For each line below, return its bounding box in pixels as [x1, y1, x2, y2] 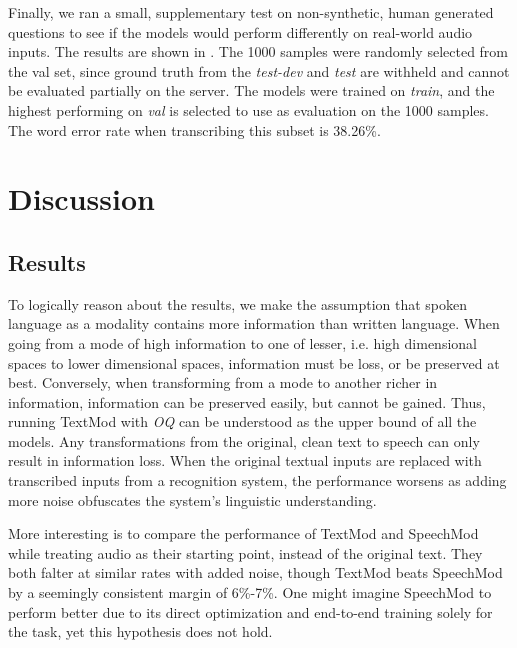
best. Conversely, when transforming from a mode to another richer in [8, 372, 438, 393]
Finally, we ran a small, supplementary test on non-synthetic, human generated [8, 2, 494, 22]
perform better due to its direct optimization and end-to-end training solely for [8, 601, 493, 622]
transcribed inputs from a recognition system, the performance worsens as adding [8, 470, 507, 491]
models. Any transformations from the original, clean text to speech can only [8, 430, 480, 451]
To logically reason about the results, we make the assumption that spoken [8, 293, 468, 314]
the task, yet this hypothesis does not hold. [8, 621, 273, 642]
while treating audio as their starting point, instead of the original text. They [8, 542, 483, 563]
